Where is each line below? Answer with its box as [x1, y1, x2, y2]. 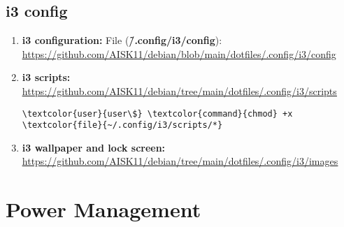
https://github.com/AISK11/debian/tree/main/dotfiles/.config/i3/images [22, 154, 338, 168]
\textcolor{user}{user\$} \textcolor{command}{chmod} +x [22, 108, 293, 119]
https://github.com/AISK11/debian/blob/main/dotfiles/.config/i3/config [22, 46, 336, 61]
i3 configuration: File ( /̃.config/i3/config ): [22, 33, 222, 47]
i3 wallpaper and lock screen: [22, 140, 166, 154]
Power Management [6, 195, 201, 224]
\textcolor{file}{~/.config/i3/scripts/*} [22, 120, 223, 131]
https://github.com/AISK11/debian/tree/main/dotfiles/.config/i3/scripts [22, 83, 337, 98]
